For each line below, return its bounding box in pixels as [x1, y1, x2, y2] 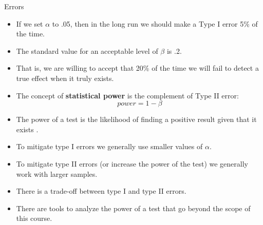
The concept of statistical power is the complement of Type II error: [16, 90, 239, 100]
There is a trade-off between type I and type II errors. [16, 186, 186, 196]
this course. [16, 213, 52, 223]
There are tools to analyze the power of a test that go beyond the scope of [16, 202, 251, 213]
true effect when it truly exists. [16, 72, 114, 83]
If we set [16, 18, 43, 29]
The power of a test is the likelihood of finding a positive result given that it [16, 114, 257, 125]
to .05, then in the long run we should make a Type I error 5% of [52, 18, 258, 29]
